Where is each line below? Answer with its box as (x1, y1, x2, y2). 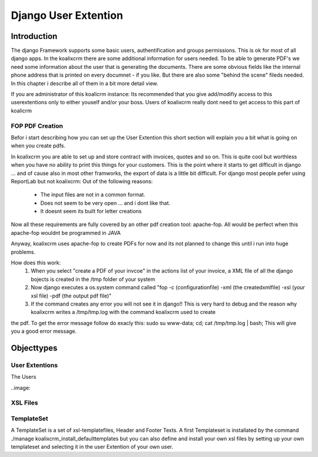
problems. (11, 248, 35, 256)
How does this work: (11, 259, 61, 266)
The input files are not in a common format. (40, 191, 145, 198)
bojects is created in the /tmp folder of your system (31, 276, 155, 283)
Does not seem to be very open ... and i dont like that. (40, 199, 171, 206)
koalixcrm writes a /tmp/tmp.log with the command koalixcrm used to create (31, 309, 216, 316)
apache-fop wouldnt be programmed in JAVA (11, 229, 121, 236)
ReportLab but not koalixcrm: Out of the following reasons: (11, 177, 153, 185)
